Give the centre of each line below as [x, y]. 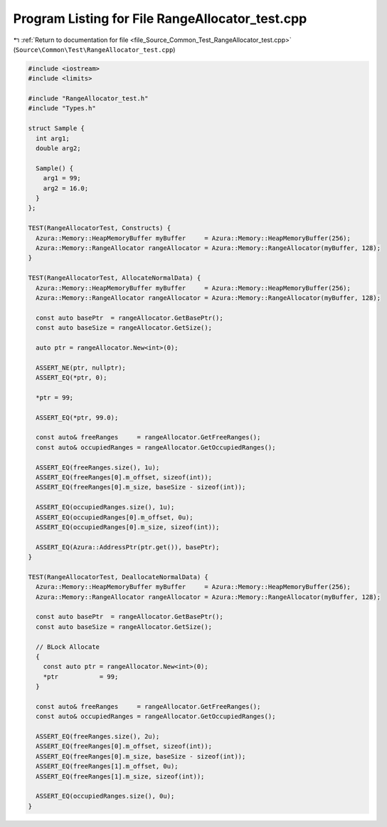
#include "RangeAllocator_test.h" [88, 99]
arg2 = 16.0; [66, 188]
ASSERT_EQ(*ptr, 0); [71, 378]
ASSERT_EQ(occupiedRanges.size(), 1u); [105, 507]
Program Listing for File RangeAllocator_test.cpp [160, 19]
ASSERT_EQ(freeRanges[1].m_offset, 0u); [107, 766]
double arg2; [58, 149]
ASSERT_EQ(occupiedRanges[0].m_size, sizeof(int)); [128, 527]
